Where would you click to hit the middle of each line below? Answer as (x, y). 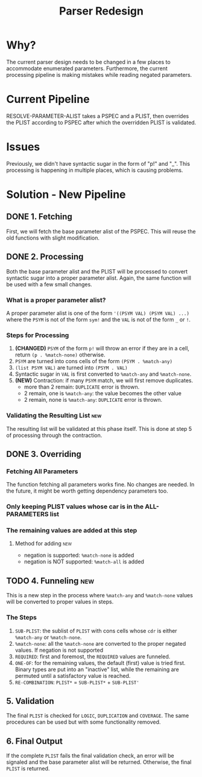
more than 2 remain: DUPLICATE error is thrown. (82, 387)
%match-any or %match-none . (48, 637)
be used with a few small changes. (49, 284)
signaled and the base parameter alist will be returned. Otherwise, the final (99, 762)
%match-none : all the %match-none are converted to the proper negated (100, 643)
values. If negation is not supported (59, 650)
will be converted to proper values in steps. (60, 602)
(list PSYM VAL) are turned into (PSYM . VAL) (71, 368)
